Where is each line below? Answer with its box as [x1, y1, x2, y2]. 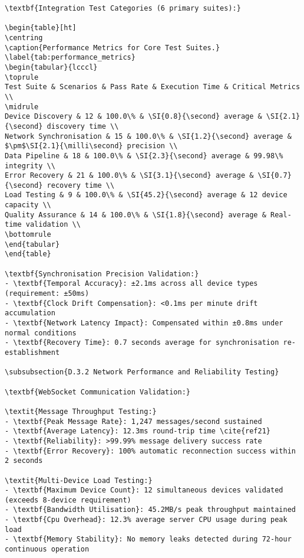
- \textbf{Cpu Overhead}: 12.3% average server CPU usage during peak [5, 515, 288, 524]
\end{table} [5, 250, 51, 259]
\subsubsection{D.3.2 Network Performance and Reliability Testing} [5, 368, 279, 377]
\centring [5, 33, 43, 42]
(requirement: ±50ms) [5, 289, 90, 298]
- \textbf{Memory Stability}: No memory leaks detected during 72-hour [5, 535, 292, 544]
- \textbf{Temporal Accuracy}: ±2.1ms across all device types [5, 279, 258, 288]
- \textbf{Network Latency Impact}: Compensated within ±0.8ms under [5, 319, 283, 327]
